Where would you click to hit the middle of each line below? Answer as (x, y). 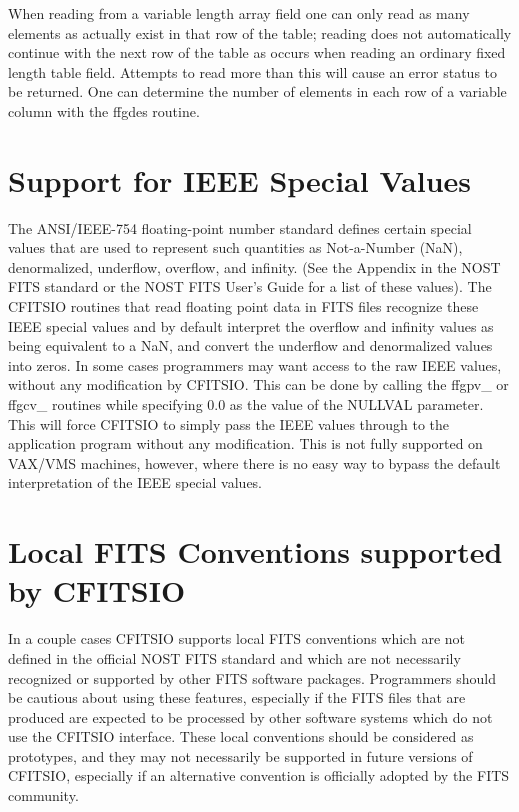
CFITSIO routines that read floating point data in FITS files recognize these (243, 306)
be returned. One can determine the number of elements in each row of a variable (257, 91)
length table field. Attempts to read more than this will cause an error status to (253, 71)
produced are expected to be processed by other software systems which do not (250, 716)
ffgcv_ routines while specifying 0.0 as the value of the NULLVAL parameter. (246, 404)
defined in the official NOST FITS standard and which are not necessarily (234, 657)
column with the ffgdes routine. (104, 110)
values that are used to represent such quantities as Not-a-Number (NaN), (235, 247)
